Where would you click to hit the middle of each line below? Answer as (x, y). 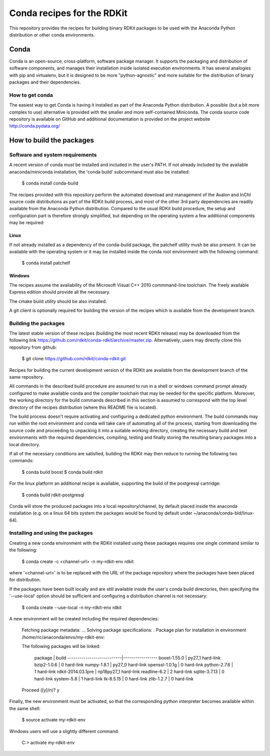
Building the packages (37, 323)
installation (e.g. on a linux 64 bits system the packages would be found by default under (101, 513)
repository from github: (33, 347)
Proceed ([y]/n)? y (40, 690)
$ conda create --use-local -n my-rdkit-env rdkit (72, 607)
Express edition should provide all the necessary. (60, 292)
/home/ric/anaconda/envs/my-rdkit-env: (63, 637)
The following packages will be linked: (61, 646)
